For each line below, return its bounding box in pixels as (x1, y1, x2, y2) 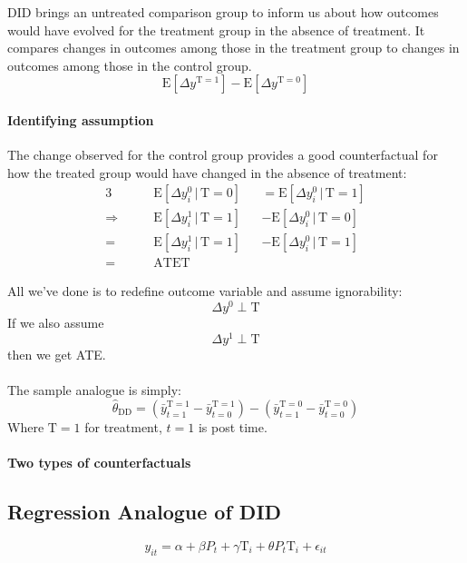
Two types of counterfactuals (7, 453, 191, 472)
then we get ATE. (7, 344, 106, 363)
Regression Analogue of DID (7, 498, 282, 525)
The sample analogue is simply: (7, 380, 181, 400)
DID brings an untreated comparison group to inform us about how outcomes (7, 3, 439, 21)
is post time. (198, 417, 268, 436)
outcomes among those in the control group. (7, 55, 252, 74)
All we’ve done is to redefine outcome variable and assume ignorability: (7, 281, 403, 301)
